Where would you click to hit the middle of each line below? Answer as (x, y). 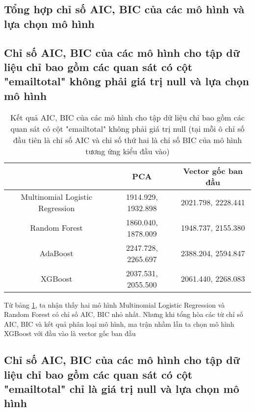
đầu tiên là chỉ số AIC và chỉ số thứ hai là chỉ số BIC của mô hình (127, 140)
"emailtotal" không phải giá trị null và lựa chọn (127, 81)
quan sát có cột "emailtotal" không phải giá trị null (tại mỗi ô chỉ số (127, 128)
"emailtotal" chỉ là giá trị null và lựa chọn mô (122, 389)
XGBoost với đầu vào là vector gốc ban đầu (70, 333)
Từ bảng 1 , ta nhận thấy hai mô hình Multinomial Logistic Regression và (115, 304)
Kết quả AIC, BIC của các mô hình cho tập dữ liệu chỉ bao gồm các (127, 117)
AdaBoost (56, 253)
